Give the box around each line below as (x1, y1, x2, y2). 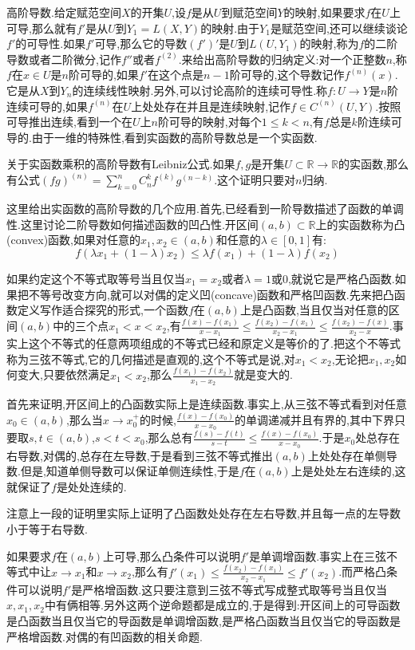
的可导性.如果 (15, 35, 86, 52)
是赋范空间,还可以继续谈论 (270, 19, 408, 36)
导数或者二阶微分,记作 (6, 50, 121, 67)
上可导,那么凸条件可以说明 (103, 547, 240, 564)
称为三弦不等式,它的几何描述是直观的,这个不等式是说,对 (6, 350, 295, 367)
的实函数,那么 (338, 156, 409, 172)
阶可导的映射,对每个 (157, 113, 262, 130)
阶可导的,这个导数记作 (229, 66, 345, 83)
